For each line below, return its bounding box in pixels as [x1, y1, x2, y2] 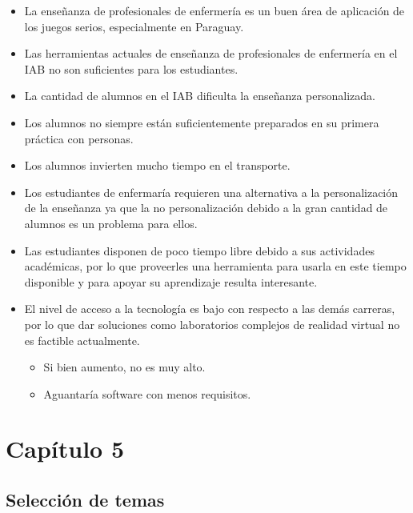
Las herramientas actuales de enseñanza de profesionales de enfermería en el [24, 45, 398, 62]
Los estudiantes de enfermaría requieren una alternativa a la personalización [24, 183, 399, 200]
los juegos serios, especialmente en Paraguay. [24, 18, 244, 34]
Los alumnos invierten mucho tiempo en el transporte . [24, 157, 291, 174]
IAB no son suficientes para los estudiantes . [24, 60, 239, 77]
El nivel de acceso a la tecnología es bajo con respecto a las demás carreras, [24, 300, 395, 317]
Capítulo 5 [6, 432, 125, 465]
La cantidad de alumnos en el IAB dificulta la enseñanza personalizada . [24, 87, 375, 104]
